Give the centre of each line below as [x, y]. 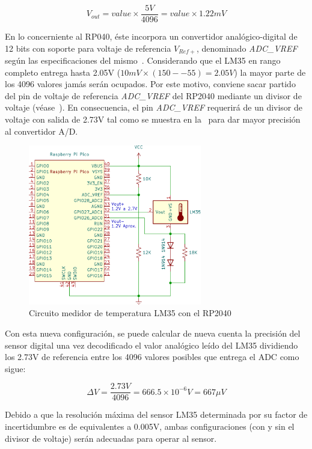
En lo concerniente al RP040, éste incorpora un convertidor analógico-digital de [151, 36]
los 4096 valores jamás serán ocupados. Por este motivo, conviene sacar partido [150, 84]
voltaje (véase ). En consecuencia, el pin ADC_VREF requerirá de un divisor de [154, 107]
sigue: [15, 368]
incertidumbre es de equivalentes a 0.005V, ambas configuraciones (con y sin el [150, 426]
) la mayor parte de [270, 72]
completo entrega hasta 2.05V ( [63, 72]
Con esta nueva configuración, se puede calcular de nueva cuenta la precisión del [153, 333]
